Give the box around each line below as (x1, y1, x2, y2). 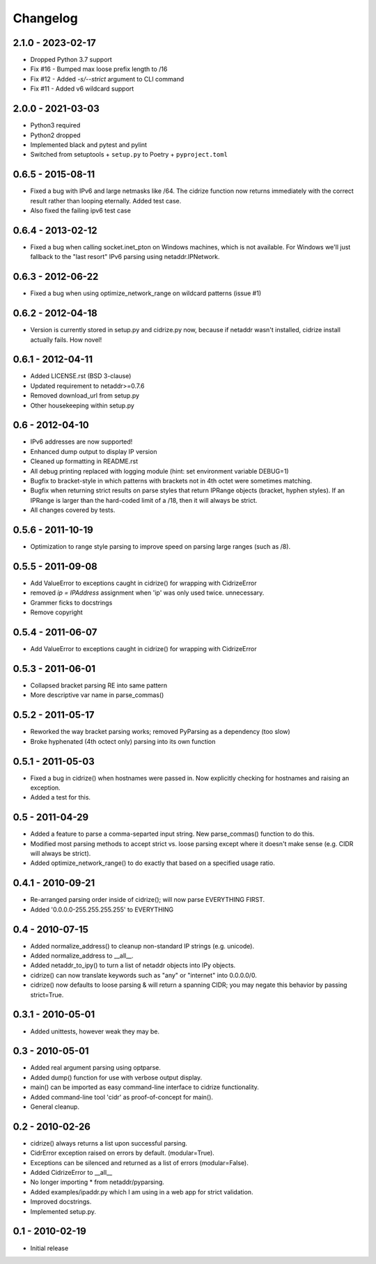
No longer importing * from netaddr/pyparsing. (30, 1178, 165, 1187)
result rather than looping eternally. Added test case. (30, 196, 182, 205)
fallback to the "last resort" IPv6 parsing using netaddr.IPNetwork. (30, 253, 220, 261)
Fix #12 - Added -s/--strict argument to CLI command (30, 75, 185, 83)
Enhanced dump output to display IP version (30, 447, 157, 455)
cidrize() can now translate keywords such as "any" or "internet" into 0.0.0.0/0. (30, 971, 257, 979)
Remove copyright (30, 608, 83, 616)
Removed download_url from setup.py (30, 391, 139, 400)
